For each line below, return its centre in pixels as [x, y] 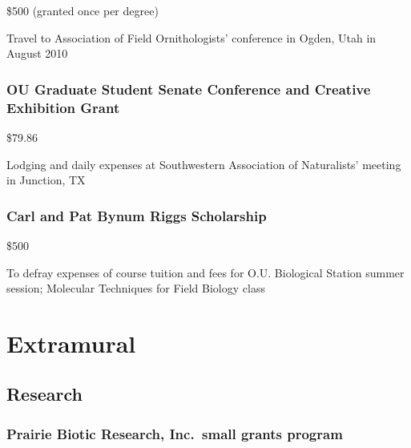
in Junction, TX [46, 180]
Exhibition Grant [63, 107]
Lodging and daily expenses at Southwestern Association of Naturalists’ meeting [204, 164]
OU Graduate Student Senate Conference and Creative [189, 89]
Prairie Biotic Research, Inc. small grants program [175, 433]
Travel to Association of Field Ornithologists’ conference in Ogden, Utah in [191, 37]
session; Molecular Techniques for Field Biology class [136, 288]
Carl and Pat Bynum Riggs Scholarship [137, 215]
